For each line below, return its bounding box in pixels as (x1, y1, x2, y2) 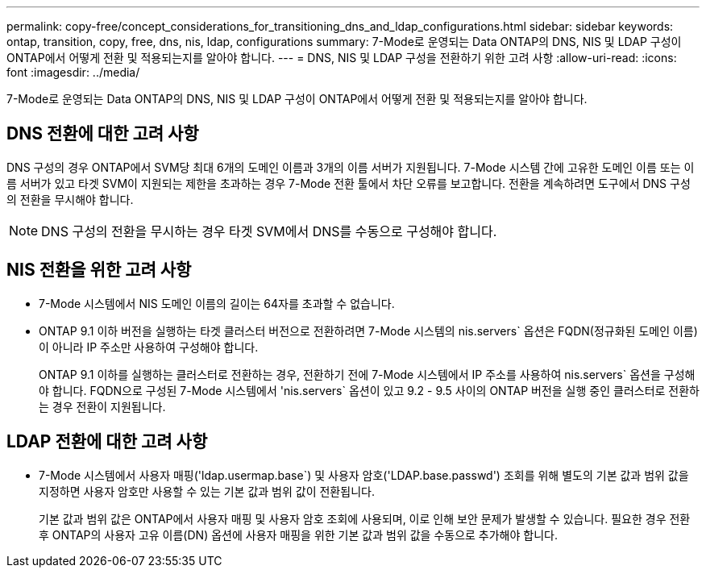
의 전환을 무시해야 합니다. (6, 192, 134, 206)
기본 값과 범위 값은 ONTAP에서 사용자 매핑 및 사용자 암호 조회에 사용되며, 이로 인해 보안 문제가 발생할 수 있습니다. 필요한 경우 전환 (39, 511, 691, 526)
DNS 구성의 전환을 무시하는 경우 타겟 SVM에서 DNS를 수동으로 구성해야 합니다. (41, 223, 497, 239)
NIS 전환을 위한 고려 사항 (6, 260, 192, 281)
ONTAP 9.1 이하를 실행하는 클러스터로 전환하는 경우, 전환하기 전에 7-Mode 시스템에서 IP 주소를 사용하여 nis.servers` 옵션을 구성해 (39, 367, 696, 381)
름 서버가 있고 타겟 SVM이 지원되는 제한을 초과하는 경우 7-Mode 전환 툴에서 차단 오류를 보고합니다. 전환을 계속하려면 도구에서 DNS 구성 (6, 176, 691, 190)
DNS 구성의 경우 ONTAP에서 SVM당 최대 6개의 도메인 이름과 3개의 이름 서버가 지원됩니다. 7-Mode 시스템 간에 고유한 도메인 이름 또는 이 (6, 160, 695, 174)
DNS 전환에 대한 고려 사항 (6, 123, 199, 144)
